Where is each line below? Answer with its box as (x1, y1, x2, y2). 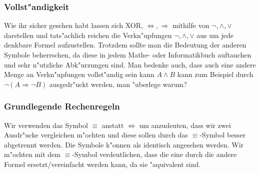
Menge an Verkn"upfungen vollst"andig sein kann (4, 69, 154, 79)
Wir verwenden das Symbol (4, 119, 88, 130)
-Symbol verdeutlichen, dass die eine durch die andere (72, 149, 237, 159)
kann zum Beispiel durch (177, 69, 253, 79)
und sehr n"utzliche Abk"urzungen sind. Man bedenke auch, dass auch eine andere (4, 59, 256, 69)
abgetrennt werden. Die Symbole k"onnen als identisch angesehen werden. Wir (4, 139, 244, 149)
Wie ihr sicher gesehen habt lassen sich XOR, (4, 20, 143, 30)
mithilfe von (172, 20, 209, 30)
